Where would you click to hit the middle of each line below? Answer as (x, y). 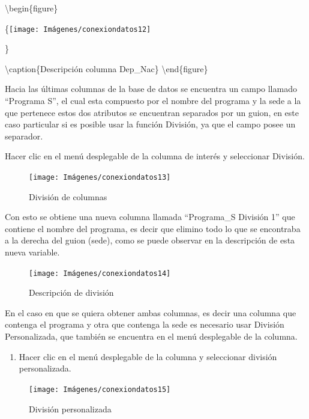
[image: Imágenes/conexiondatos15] (100, 389)
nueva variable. (32, 252)
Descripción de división (71, 292)
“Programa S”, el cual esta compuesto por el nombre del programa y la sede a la (153, 101)
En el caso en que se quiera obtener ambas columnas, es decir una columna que (151, 312)
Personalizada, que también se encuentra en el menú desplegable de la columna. (151, 336)
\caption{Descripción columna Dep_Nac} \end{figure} (106, 68)
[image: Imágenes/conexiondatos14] (100, 273)
